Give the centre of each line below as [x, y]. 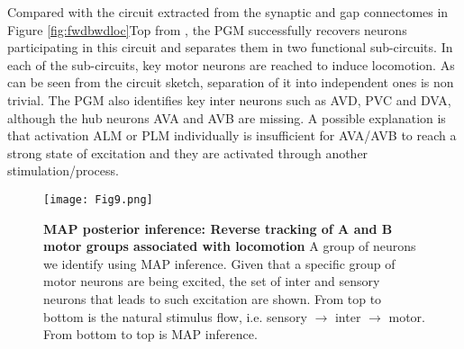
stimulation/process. [63, 170]
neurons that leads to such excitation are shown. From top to [213, 298]
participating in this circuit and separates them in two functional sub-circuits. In [230, 47]
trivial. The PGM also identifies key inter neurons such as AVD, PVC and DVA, [229, 99]
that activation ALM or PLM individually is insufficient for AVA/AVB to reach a [232, 135]
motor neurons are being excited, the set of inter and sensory [212, 281]
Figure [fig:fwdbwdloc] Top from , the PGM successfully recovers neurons [207, 29]
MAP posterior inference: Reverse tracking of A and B [218, 228]
